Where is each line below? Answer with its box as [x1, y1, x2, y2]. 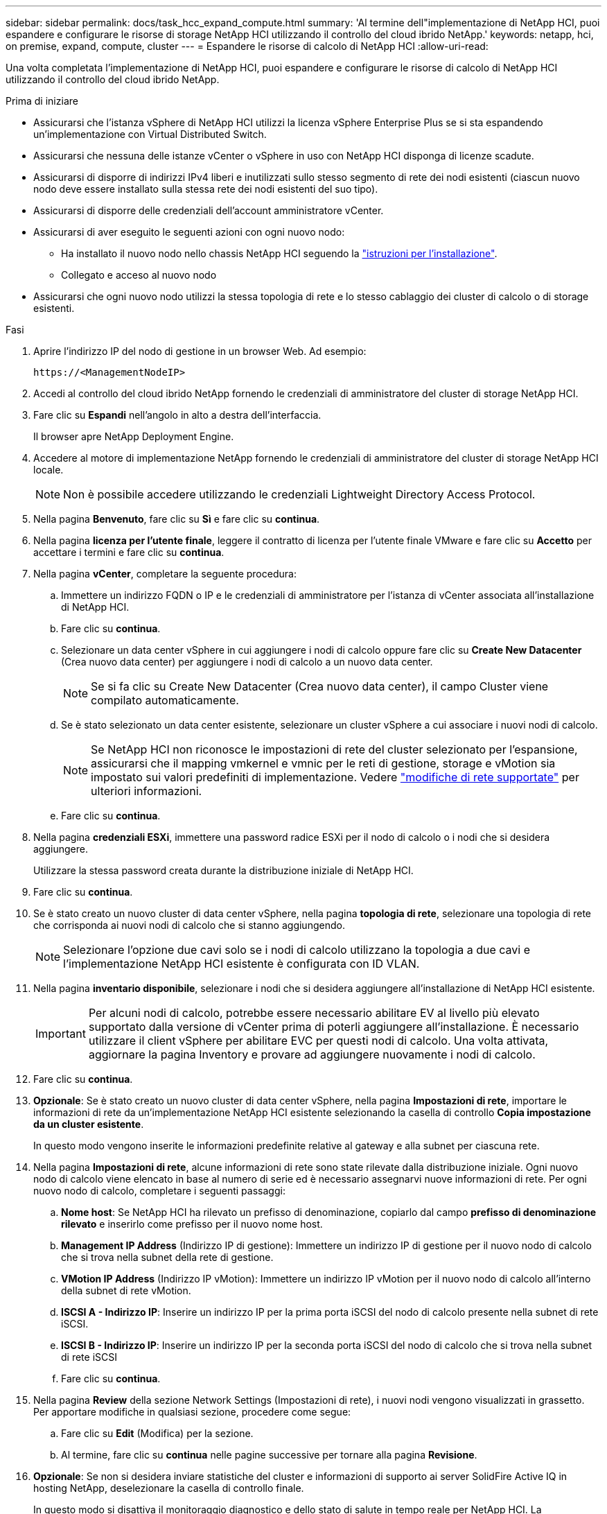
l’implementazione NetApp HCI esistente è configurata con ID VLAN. [63, 957, 420, 971]
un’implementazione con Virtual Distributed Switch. [33, 128, 267, 140]
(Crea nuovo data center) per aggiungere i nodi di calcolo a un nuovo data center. [61, 656, 433, 668]
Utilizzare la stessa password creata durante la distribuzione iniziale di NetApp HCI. [33, 864, 414, 876]
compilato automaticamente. [91, 693, 239, 707]
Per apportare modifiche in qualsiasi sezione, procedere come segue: [33, 1406, 351, 1418]
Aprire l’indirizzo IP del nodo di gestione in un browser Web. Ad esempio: [33, 345, 367, 357]
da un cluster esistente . [33, 1118, 144, 1130]
